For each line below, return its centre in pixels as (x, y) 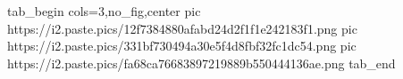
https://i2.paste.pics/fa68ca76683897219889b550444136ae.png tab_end (201, 63)
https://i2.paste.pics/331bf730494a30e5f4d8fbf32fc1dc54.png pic (182, 46)
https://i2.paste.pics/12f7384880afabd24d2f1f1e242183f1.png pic (182, 28)
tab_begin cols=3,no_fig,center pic (104, 11)
